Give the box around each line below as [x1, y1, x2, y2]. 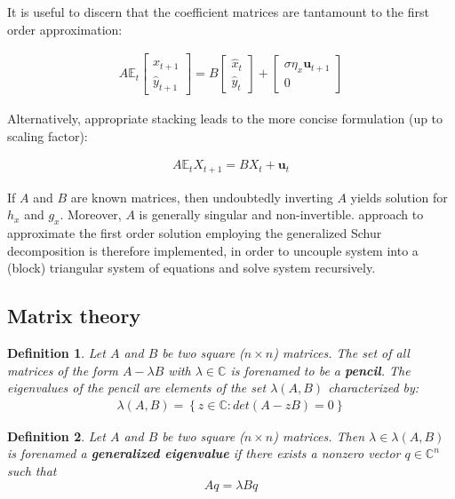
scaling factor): [7, 126, 88, 145]
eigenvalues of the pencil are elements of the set [7, 378, 267, 397]
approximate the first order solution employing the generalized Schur [7, 224, 382, 242]
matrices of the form [7, 360, 118, 379]
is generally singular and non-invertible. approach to [139, 205, 424, 224]
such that [7, 462, 57, 480]
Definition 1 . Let [7, 344, 106, 362]
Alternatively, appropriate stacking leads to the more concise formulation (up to [7, 108, 443, 127]
